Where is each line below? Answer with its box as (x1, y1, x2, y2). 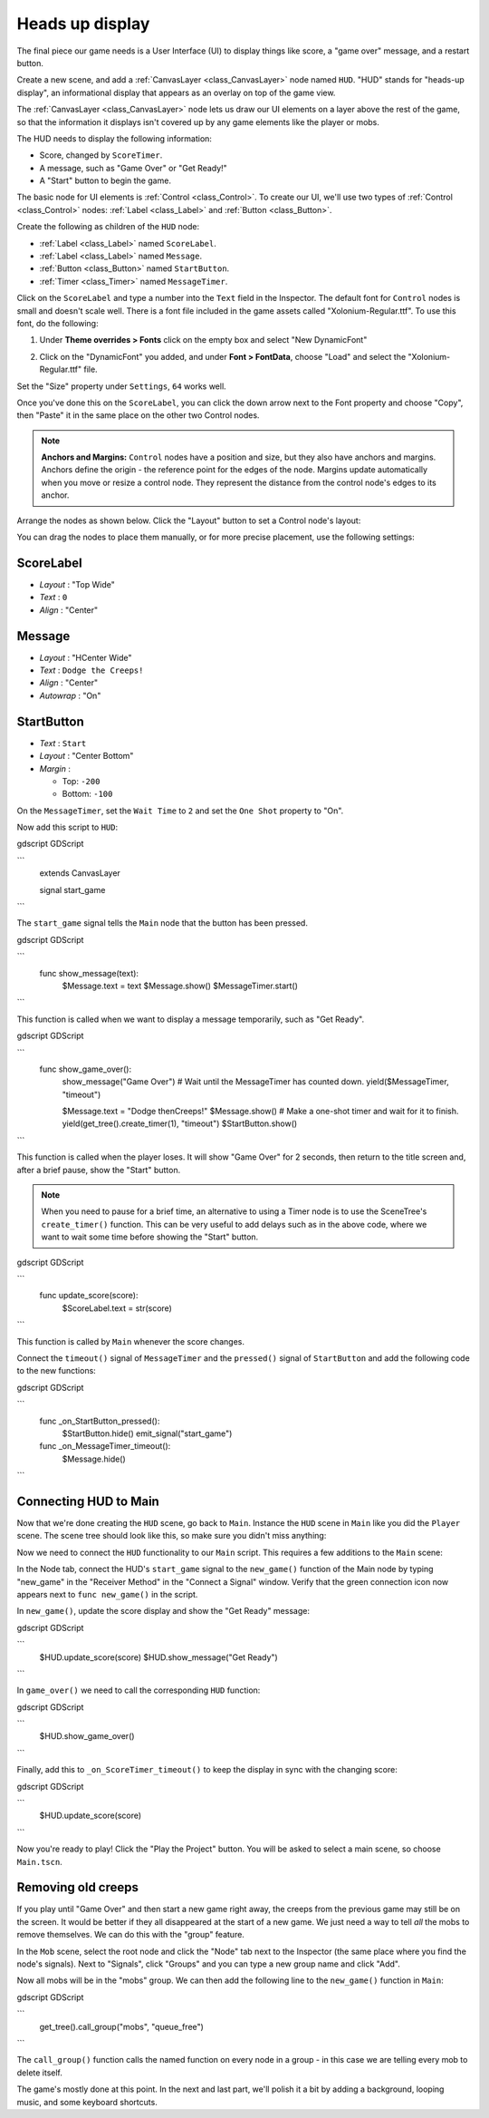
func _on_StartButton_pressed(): (39, 1415, 160, 1426)
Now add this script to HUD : (16, 821, 118, 833)
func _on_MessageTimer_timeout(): (39, 1441, 171, 1452)
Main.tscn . (16, 1856, 62, 1867)
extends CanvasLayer (39, 868, 121, 879)
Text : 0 (39, 592, 68, 603)
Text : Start (39, 737, 87, 748)
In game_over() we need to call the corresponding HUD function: (16, 1685, 261, 1695)
